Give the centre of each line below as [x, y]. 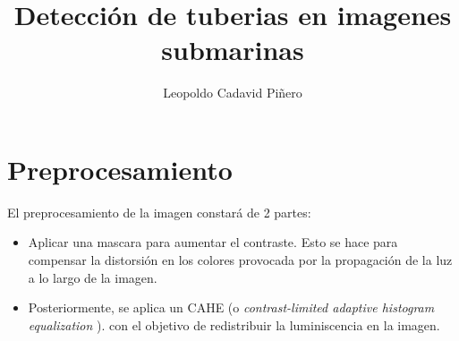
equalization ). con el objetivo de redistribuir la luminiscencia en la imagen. [234, 324]
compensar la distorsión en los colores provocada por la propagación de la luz [240, 260]
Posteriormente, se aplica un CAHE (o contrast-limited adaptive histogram [231, 307]
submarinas [233, 50]
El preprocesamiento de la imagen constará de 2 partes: [159, 212]
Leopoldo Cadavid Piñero [233, 93]
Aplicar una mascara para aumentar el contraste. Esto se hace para [213, 242]
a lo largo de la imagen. [93, 277]
